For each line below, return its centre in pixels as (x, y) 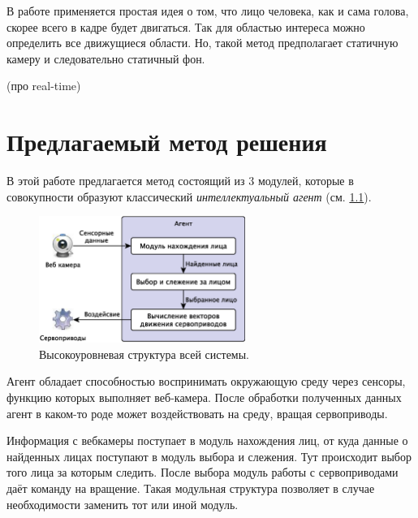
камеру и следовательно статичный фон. (106, 58)
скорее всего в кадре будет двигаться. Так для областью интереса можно (186, 26)
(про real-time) (44, 86)
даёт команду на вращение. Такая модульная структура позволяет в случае (191, 488)
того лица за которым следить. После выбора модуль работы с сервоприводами (203, 472)
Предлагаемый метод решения (167, 142)
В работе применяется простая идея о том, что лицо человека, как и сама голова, (208, 11)
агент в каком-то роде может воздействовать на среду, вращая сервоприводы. (197, 413)
